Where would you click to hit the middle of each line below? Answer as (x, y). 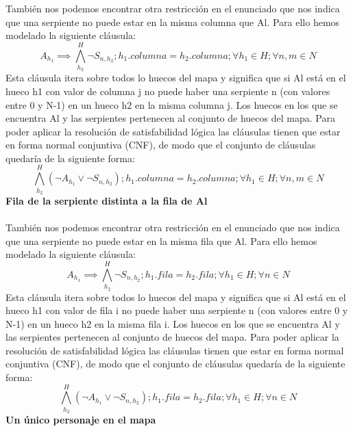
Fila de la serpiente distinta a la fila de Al (107, 200)
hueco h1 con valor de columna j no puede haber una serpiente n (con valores (168, 91)
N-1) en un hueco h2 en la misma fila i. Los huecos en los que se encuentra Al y (173, 323)
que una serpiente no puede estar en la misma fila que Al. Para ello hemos (161, 240)
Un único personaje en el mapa (81, 420)
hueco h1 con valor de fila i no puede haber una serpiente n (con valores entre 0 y (177, 310)
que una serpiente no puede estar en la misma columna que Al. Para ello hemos (173, 22)
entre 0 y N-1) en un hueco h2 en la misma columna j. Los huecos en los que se (172, 104)
